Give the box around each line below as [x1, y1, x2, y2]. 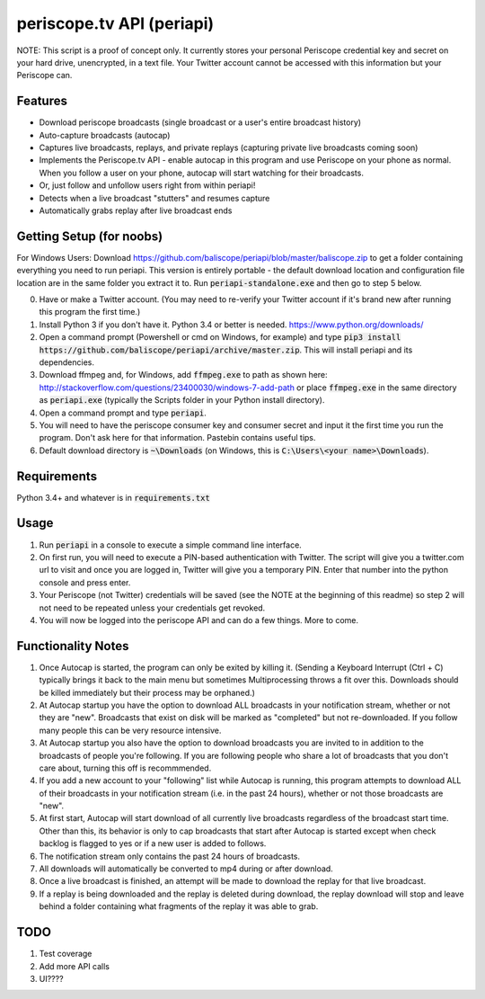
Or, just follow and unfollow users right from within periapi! [39, 180, 256, 191]
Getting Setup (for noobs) [16, 228, 163, 244]
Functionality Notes [16, 638, 129, 654]
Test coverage [39, 949, 93, 959]
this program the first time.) [39, 307, 141, 317]
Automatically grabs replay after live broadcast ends [39, 205, 233, 216]
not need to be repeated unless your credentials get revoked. [39, 602, 266, 613]
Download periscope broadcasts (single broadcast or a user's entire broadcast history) [39, 117, 362, 128]
